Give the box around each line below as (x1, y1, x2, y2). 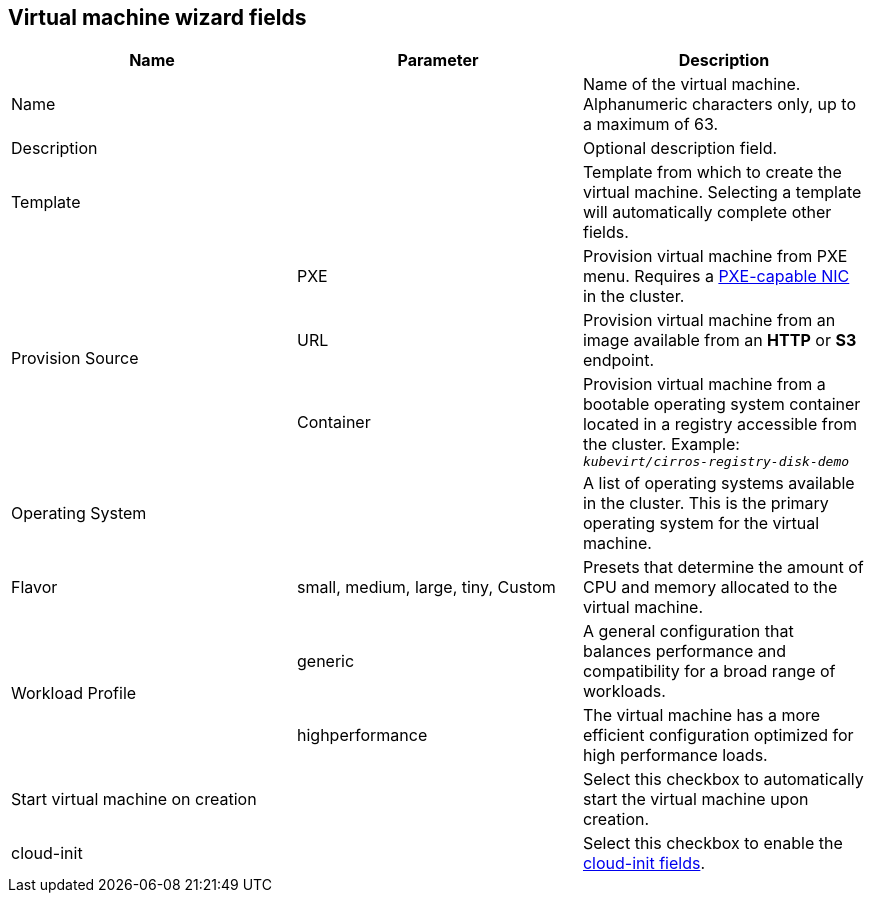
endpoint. (582, 350, 655, 371)
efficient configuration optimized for (582, 725, 854, 746)
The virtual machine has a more (582, 705, 821, 726)
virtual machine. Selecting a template (582, 182, 862, 203)
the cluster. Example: (582, 434, 740, 455)
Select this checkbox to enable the (582, 833, 843, 854)
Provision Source (11, 347, 139, 368)
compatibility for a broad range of (582, 661, 836, 682)
